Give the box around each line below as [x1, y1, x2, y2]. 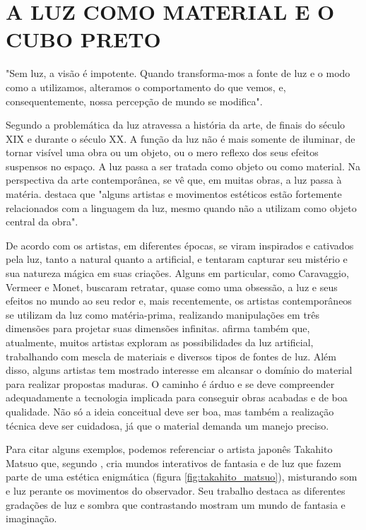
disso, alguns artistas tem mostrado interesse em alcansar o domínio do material [6, 363, 353, 377]
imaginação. [6, 511, 57, 526]
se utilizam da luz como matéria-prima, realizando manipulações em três [6, 307, 320, 322]
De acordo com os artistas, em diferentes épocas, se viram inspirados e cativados [6, 237, 354, 252]
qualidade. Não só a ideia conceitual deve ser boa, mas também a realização [6, 404, 334, 418]
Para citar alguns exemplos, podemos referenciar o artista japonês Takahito [6, 442, 333, 457]
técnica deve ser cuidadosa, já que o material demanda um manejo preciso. [6, 418, 329, 432]
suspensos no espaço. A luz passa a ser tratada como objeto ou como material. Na [6, 158, 360, 173]
